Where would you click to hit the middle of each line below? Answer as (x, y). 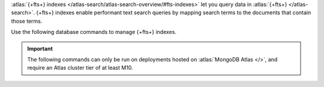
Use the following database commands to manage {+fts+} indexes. (94, 32)
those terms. (27, 21)
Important (40, 48)
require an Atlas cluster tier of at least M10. (80, 68)
